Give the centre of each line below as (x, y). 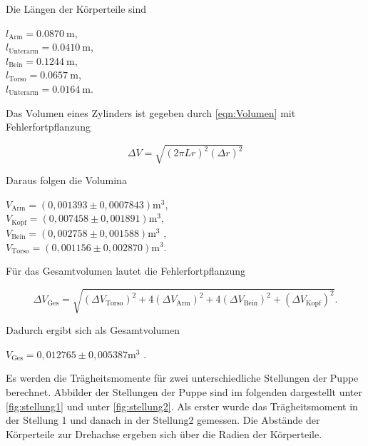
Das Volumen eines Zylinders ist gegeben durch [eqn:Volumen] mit (151, 112)
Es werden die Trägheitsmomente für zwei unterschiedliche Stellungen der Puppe (182, 378)
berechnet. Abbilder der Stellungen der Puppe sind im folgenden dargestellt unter (184, 392)
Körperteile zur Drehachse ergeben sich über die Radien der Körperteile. (164, 434)
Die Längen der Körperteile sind (76, 9)
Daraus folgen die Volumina (66, 180)
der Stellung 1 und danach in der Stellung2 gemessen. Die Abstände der (163, 420)
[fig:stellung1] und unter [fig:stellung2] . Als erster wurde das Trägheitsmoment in (182, 406)
